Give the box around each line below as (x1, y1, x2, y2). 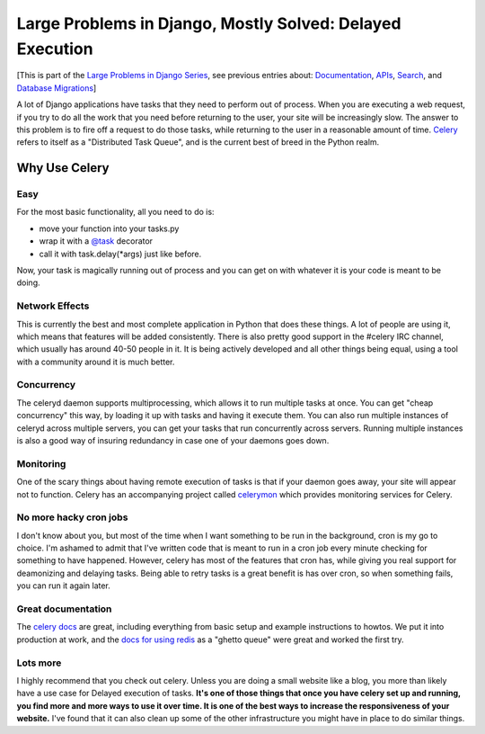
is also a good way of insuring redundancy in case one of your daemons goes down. (16, 435, 330, 446)
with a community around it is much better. (16, 356, 175, 367)
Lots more (16, 657, 62, 669)
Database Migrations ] (16, 82, 97, 94)
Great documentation (16, 603, 112, 615)
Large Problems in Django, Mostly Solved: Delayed (16, 13, 401, 33)
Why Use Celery (16, 160, 110, 175)
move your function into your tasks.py (39, 223, 180, 234)
